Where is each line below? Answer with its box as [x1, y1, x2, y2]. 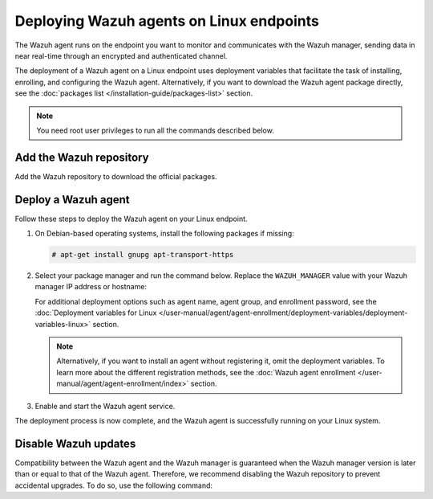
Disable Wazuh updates [14, 436, 136, 450]
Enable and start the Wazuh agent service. [34, 401, 176, 411]
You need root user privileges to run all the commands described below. [36, 125, 274, 135]
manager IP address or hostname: [34, 282, 148, 292]
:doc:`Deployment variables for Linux [34, 308, 157, 317]
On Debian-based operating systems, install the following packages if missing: [34, 229, 294, 239]
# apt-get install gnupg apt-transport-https [51, 250, 234, 260]
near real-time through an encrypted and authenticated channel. [14, 51, 228, 60]
